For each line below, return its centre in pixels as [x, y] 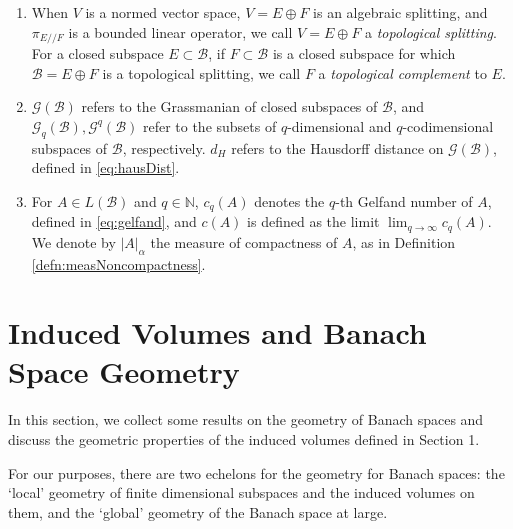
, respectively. [164, 147]
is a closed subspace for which [364, 53]
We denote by [73, 241]
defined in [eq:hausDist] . [105, 167]
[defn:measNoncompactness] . [118, 263]
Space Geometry [124, 371]
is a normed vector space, [163, 12]
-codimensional [448, 125]
